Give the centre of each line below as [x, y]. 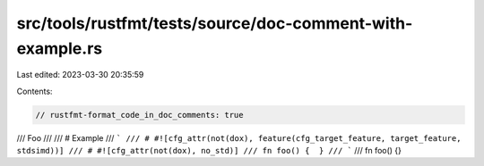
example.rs [60, 48]
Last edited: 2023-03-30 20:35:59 [80, 75]
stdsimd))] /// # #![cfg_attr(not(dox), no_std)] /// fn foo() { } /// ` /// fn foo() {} [209, 151]
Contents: [35, 91]
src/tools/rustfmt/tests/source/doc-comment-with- [215, 23]
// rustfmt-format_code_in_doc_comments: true [139, 115]
